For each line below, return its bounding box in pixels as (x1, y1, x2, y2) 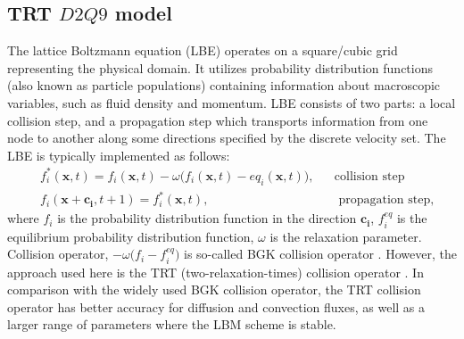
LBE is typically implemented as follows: (7, 145, 230, 164)
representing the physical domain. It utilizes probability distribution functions (7, 58, 434, 77)
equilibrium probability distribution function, (7, 227, 254, 245)
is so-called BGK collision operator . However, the (183, 244, 457, 263)
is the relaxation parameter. (269, 227, 422, 245)
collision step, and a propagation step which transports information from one (7, 111, 428, 129)
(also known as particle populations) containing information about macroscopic (7, 76, 441, 95)
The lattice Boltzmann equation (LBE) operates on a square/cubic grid (7, 41, 398, 60)
